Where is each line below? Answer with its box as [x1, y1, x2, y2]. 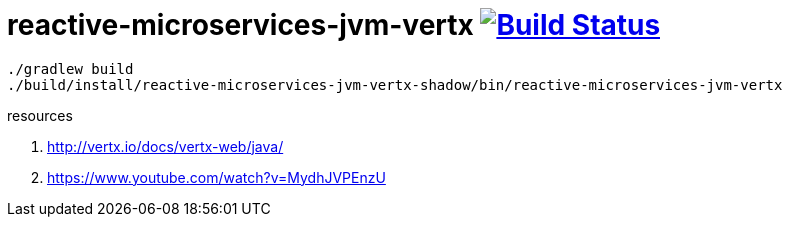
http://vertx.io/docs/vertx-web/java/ [47, 137, 284, 155]
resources [7, 106, 73, 124]
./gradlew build [7, 60, 134, 77]
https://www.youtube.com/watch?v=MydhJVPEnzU [47, 168, 386, 186]
